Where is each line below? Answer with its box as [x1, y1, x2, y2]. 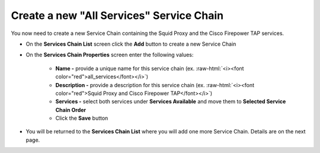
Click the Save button [55, 114, 108, 122]
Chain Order [55, 106, 87, 113]
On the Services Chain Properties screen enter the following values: [25, 51, 194, 59]
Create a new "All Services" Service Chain [11, 9, 224, 22]
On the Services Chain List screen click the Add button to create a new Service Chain [25, 40, 236, 47]
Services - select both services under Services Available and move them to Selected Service [55, 98, 286, 105]
